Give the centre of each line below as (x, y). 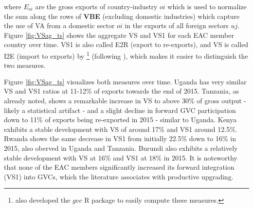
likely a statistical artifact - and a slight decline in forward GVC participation (120, 110)
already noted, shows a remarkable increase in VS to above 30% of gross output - (125, 100)
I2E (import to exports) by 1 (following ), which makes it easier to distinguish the (126, 55)
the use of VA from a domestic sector (59, 25)
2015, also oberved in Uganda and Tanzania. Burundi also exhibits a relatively (121, 148)
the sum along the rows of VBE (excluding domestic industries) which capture (122, 16)
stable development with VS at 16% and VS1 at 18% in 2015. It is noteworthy (121, 157)
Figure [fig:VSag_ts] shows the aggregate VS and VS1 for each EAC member (119, 35)
